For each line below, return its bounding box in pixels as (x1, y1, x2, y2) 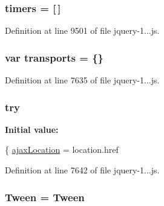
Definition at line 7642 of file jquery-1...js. (5, 164, 160, 176)
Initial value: (5, 123, 59, 135)
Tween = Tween (5, 189, 85, 204)
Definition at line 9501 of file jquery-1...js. (5, 24, 160, 37)
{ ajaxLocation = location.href (5, 143, 119, 156)
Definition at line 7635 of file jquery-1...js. (5, 74, 160, 86)
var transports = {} (5, 50, 103, 65)
